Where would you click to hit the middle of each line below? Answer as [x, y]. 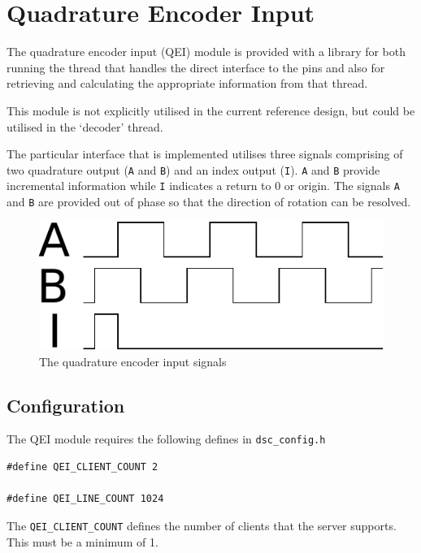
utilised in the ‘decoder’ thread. [85, 126]
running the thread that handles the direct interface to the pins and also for [196, 67]
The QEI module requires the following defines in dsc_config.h [166, 439]
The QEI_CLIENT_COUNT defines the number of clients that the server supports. [202, 525]
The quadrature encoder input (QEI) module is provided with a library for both [206, 52]
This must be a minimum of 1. [82, 541]
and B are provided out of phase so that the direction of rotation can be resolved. [209, 201]
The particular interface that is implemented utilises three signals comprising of [205, 154]
